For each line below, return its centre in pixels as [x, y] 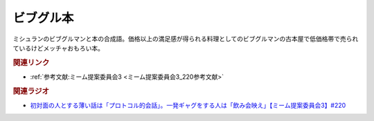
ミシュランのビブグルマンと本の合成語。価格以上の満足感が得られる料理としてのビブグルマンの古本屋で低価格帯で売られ [186, 39]
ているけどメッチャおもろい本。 [58, 48]
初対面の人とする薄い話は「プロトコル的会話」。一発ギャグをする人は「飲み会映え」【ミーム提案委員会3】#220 [188, 105]
